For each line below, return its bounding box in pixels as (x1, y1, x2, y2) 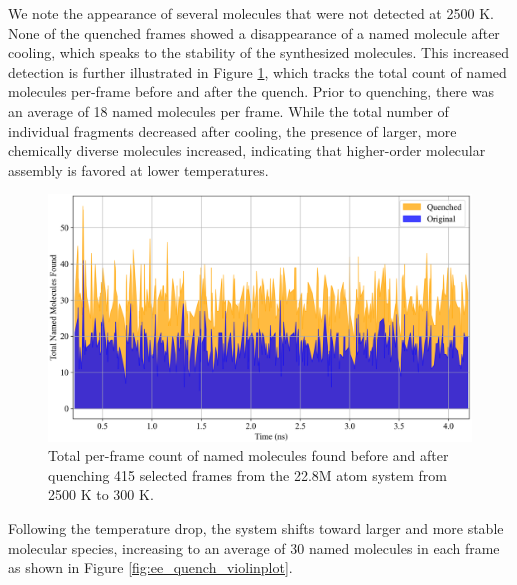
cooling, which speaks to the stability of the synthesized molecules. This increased (8, 42, 510, 63)
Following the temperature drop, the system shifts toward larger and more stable (8, 517, 504, 538)
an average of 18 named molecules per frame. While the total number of (8, 100, 449, 121)
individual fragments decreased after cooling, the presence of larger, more (8, 120, 457, 141)
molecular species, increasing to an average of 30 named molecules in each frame (8, 537, 500, 558)
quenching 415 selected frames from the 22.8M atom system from (48, 464, 447, 485)
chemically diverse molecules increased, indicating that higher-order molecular (8, 140, 486, 161)
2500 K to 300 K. (48, 484, 154, 505)
